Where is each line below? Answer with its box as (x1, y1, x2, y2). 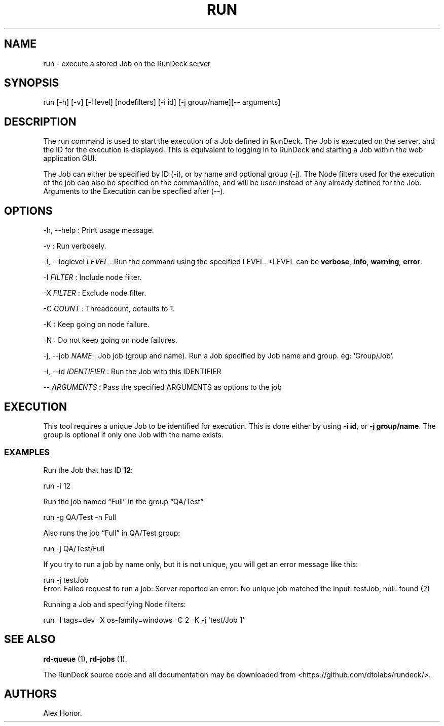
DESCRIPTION (4, 115, 77, 128)
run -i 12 (43, 481, 71, 490)
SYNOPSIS (4, 76, 59, 90)
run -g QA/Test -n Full (43, 512, 116, 521)
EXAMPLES (4, 447, 50, 458)
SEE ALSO (4, 633, 56, 646)
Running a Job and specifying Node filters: (43, 599, 186, 609)
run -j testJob (43, 575, 89, 584)
